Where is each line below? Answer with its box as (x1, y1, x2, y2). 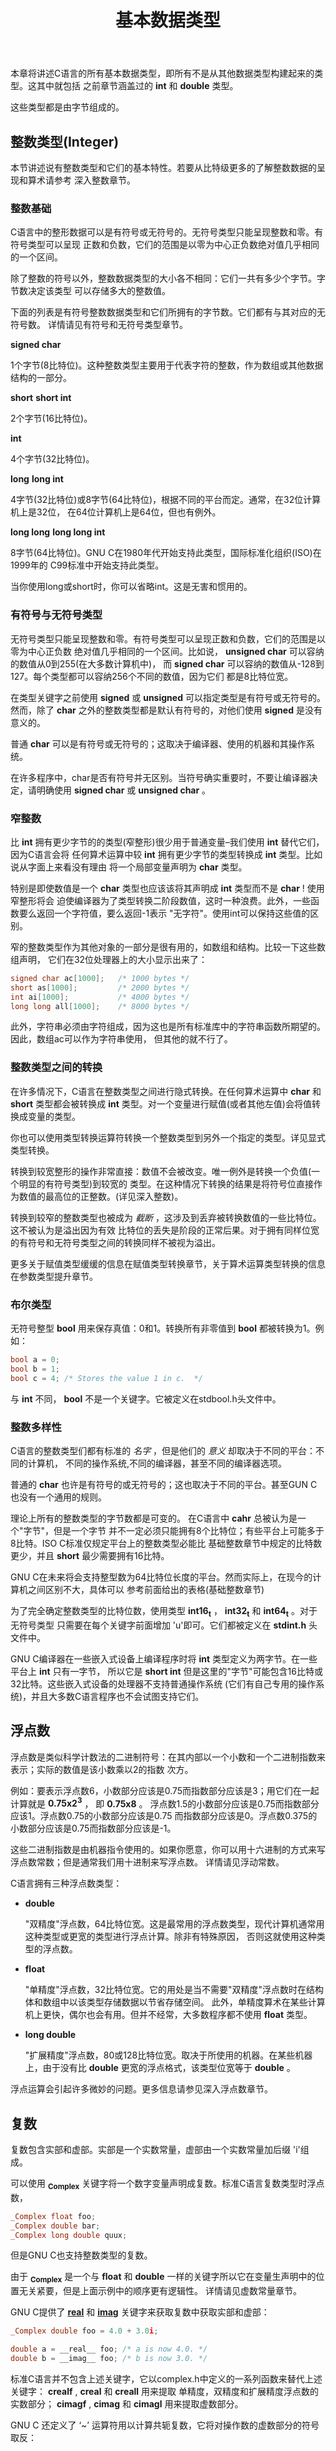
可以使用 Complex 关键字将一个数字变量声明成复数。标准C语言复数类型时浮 (10, 2177, 317, 2191)
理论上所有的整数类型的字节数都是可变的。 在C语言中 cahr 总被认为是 (10, 1512, 298, 1524)
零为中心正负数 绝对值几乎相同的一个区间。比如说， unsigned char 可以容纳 (10, 645, 325, 657)
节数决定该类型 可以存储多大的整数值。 (10, 285, 171, 297)
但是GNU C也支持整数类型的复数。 (10, 2249, 153, 2261)
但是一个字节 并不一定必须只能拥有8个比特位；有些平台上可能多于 (53, 1524, 325, 1536)
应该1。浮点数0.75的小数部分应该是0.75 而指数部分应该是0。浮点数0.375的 (10, 1810, 318, 1822)
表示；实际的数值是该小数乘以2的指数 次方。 (10, 1763, 194, 1775)
